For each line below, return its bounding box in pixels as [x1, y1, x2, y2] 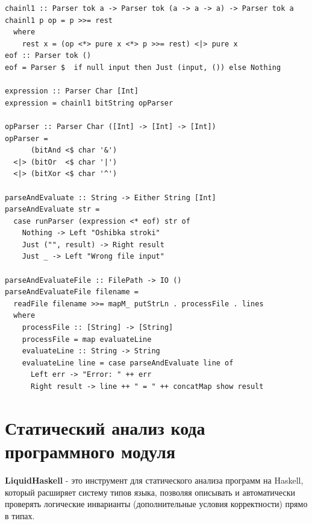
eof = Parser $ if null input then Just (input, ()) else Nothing [5, 63, 281, 72]
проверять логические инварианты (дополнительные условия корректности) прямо [5, 497, 308, 510]
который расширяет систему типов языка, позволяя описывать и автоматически [5, 485, 295, 498]
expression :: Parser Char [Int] [5, 87, 139, 96]
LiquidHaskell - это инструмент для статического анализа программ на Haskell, [5, 473, 304, 486]
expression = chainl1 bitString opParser [5, 98, 173, 107]
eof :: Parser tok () [5, 51, 92, 60]
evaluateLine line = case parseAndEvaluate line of [22, 358, 234, 367]
